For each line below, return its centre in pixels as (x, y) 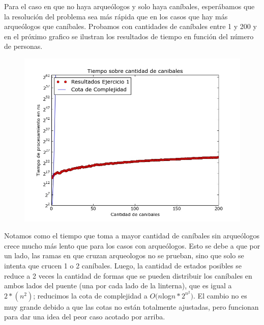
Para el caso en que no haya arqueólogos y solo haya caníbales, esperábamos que (129, 6)
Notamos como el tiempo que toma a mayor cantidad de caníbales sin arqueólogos (132, 236)
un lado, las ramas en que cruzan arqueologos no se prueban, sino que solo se (124, 255)
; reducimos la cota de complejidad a (90, 295)
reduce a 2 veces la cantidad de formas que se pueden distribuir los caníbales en (128, 275)
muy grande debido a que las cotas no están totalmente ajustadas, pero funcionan (131, 306)
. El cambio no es (220, 295)
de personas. (23, 46)
